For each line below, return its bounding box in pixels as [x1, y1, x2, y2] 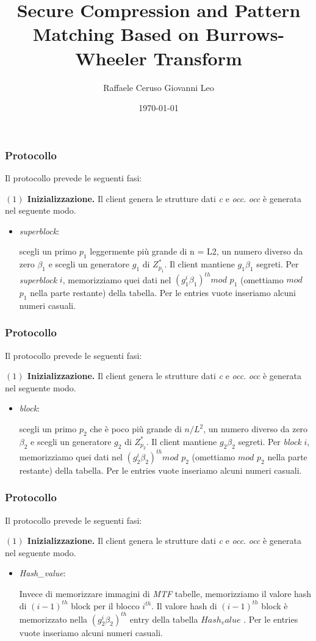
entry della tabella [129, 612, 198, 625]
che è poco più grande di [90, 422, 182, 435]
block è [261, 599, 288, 612]
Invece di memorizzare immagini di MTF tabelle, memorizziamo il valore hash [19, 587, 312, 599]
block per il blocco [71, 599, 140, 612]
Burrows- [205, 21, 285, 46]
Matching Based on [32, 21, 199, 46]
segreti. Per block [238, 435, 301, 447]
